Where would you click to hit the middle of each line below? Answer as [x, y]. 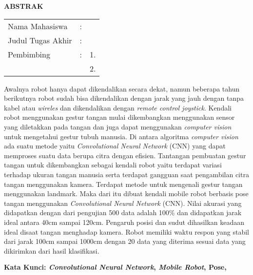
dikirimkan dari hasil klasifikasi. [52, 250]
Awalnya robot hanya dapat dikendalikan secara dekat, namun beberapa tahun [122, 88]
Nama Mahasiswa [38, 26]
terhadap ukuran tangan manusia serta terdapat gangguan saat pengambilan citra [126, 174]
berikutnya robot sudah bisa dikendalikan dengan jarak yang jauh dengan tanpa [124, 98]
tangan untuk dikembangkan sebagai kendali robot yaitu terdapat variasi [113, 165]
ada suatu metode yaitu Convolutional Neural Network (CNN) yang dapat [115, 146]
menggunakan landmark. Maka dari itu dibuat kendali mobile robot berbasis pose [126, 193]
